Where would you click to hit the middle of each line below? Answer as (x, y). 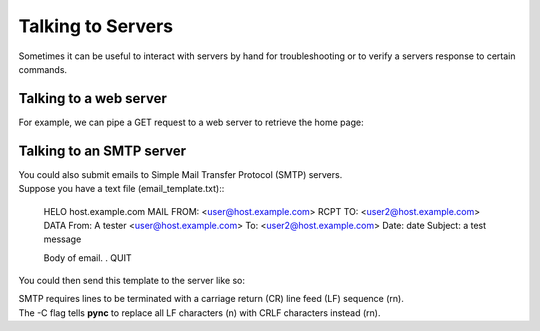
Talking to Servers (96, 26)
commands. (43, 69)
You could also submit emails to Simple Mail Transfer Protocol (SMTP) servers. (180, 174)
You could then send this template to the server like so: (131, 281)
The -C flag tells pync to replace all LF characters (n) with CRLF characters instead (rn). (199, 312)
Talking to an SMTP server (102, 150)
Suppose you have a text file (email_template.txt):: (121, 189)
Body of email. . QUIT (87, 257)
